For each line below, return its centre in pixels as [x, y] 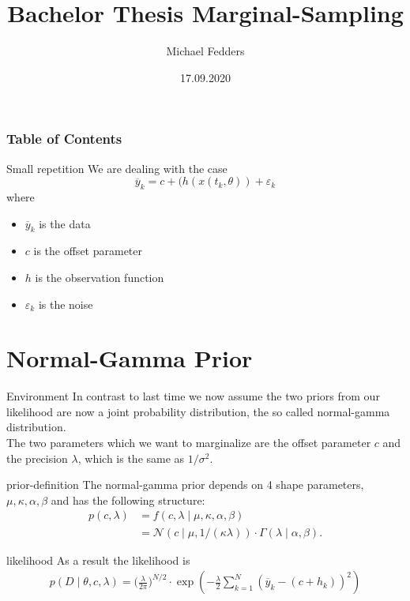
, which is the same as [131, 458]
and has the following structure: [128, 500]
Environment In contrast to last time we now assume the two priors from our [193, 396]
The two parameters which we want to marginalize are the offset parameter [189, 443]
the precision [37, 458]
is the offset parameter [88, 251]
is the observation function [100, 277]
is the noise [66, 304]
